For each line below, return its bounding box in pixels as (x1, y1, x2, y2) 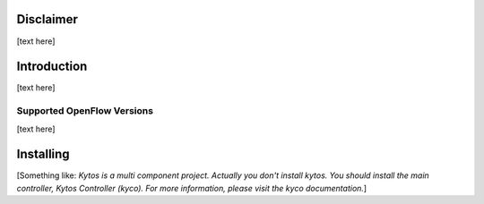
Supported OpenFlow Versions (16, 105, 154, 117)
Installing (16, 147, 71, 162)
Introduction (16, 59, 88, 74)
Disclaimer (16, 12, 78, 27)
